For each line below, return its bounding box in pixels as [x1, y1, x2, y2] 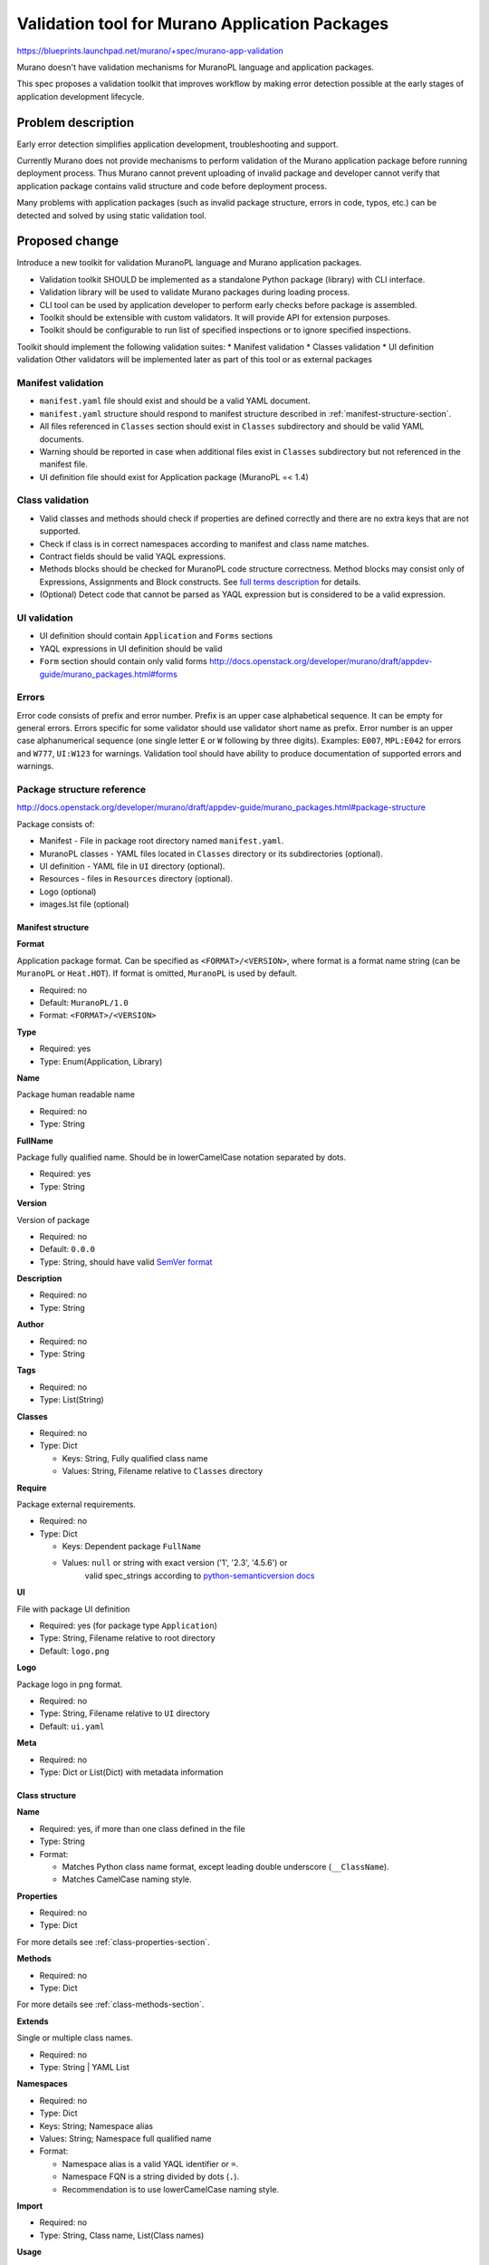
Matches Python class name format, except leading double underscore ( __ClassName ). [62, 1861, 389, 1872]
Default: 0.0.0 [39, 1244, 95, 1255]
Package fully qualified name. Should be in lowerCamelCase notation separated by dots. [16, 1152, 347, 1162]
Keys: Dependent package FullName [62, 1541, 202, 1552]
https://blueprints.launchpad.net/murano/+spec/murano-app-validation [16, 45, 284, 56]
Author [16, 1319, 44, 1330]
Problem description [16, 114, 135, 130]
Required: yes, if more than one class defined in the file [39, 1823, 245, 1834]
